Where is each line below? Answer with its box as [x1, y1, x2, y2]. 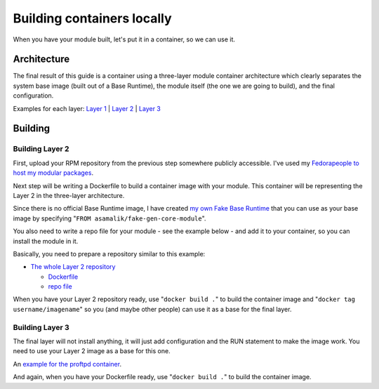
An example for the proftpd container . [13, 360, 122, 368]
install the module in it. [13, 237, 79, 245]
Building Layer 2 [13, 144, 69, 154]
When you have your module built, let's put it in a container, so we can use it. [13, 35, 235, 44]
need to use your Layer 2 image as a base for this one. [13, 347, 171, 355]
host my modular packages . [13, 169, 94, 177]
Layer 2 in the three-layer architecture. [13, 191, 125, 199]
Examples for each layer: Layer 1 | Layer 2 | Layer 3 [13, 104, 161, 112]
